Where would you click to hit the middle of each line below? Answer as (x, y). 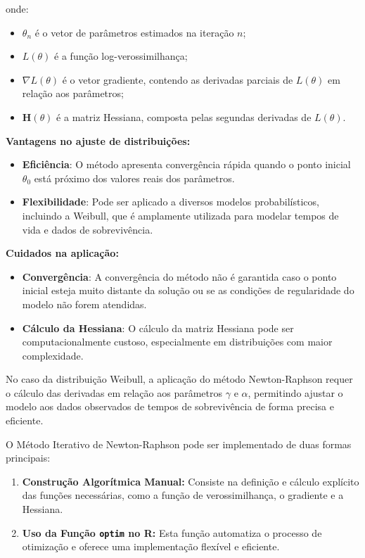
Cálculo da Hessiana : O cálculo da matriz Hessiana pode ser (158, 328)
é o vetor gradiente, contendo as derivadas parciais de (178, 79)
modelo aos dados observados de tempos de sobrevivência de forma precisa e (170, 406)
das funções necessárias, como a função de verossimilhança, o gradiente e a (183, 495)
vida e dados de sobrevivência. (88, 229)
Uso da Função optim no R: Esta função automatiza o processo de (172, 532)
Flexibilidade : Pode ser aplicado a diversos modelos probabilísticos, (171, 202)
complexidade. (53, 355)
